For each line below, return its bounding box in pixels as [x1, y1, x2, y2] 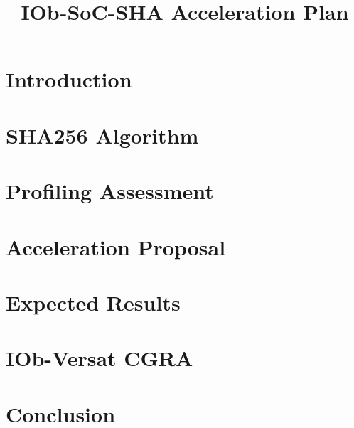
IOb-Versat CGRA [6, 343, 193, 373]
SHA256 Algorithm [6, 120, 199, 149]
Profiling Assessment [6, 176, 214, 205]
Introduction [6, 65, 132, 94]
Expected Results [6, 287, 181, 316]
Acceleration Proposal [6, 232, 226, 261]
